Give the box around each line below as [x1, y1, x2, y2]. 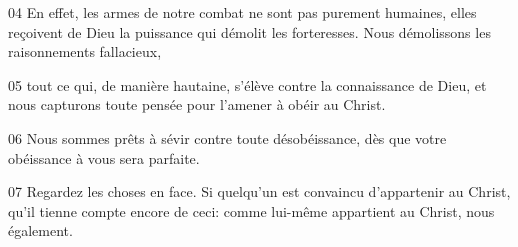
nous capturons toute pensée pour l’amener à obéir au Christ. [8, 94, 386, 115]
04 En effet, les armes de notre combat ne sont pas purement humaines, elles [8, 2, 477, 22]
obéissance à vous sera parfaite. [8, 147, 200, 168]
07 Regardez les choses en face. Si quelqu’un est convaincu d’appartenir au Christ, [8, 181, 511, 202]
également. [8, 220, 73, 241]
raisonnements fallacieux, [8, 41, 162, 62]
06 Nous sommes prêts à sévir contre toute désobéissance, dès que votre [8, 127, 447, 148]
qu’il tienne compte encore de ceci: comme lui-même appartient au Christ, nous [8, 200, 495, 221]
